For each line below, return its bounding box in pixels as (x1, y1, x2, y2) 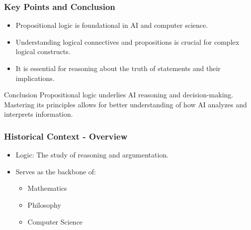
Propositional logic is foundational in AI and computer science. (15, 20, 208, 30)
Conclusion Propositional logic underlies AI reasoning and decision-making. (4, 89, 234, 100)
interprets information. (4, 109, 73, 119)
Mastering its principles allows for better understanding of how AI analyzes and (4, 99, 247, 109)
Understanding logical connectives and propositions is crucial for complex (15, 36, 240, 47)
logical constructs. (15, 46, 71, 57)
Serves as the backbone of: (15, 166, 96, 176)
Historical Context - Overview (4, 130, 128, 142)
